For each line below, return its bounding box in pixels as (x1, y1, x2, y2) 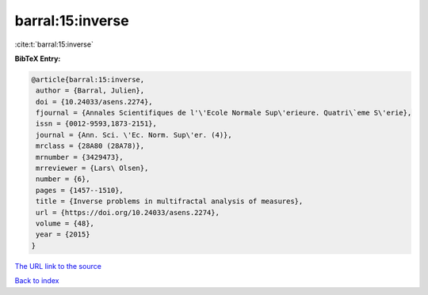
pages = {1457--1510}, (36, 186, 124, 195)
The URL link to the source (14, 261, 102, 270)
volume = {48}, (36, 219, 95, 228)
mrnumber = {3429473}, (36, 153, 124, 161)
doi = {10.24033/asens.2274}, (36, 97, 154, 106)
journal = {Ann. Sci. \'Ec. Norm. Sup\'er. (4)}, (36, 130, 233, 139)
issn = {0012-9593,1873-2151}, (36, 119, 158, 128)
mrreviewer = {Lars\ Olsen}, (36, 164, 149, 173)
